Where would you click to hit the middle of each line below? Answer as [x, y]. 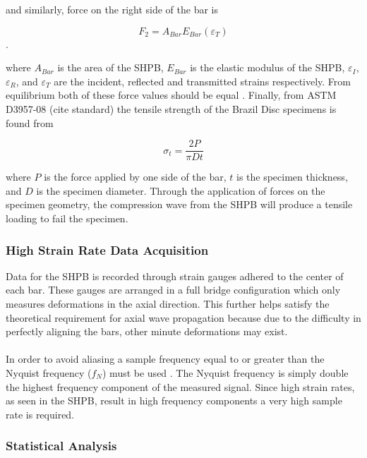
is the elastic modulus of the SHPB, [267, 67]
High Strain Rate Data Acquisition [107, 249]
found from [30, 122]
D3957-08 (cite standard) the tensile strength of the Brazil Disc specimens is [171, 108]
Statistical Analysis [61, 446]
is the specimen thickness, [292, 177]
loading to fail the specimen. [67, 218]
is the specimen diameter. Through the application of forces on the [181, 190]
